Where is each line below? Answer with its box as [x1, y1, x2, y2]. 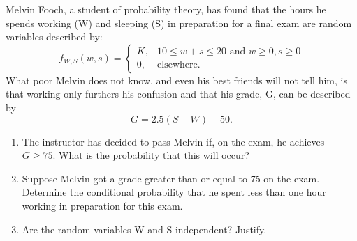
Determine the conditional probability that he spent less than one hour [22, 185, 326, 199]
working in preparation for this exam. [22, 198, 183, 212]
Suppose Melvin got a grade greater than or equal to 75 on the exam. [22, 171, 320, 185]
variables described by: [6, 29, 103, 44]
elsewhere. [157, 60, 201, 70]
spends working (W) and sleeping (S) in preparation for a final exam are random [6, 15, 352, 30]
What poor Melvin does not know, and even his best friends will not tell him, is [6, 72, 347, 87]
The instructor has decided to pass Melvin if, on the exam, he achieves [22, 134, 325, 148]
